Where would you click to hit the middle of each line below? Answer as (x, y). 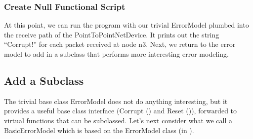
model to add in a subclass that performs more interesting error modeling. (116, 54)
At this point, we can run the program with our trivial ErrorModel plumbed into (126, 25)
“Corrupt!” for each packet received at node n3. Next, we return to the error (120, 44)
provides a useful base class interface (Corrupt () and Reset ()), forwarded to (121, 111)
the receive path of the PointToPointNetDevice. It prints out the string (112, 34)
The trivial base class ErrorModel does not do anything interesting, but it (116, 101)
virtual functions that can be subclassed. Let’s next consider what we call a (118, 120)
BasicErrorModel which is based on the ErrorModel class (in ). (99, 130)
